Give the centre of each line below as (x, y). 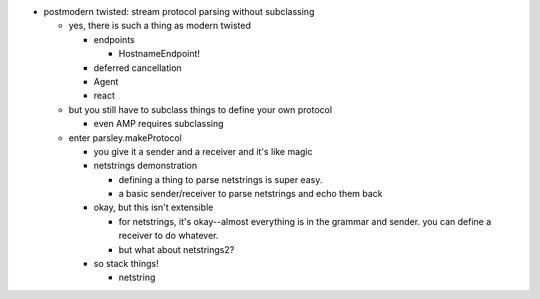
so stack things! (126, 264)
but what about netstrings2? (176, 249)
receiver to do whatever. (168, 236)
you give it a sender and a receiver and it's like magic (203, 151)
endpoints (114, 39)
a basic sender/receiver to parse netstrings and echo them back (251, 194)
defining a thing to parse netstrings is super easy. (220, 179)
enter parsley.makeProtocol (125, 137)
